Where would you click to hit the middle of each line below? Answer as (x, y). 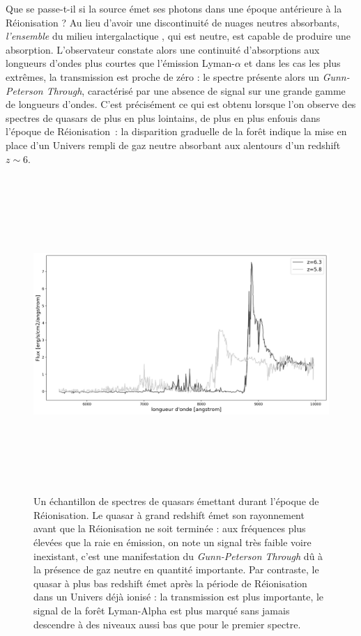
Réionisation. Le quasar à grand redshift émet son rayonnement (169, 514)
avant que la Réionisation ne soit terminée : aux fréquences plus (170, 528)
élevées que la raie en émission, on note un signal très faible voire (172, 542)
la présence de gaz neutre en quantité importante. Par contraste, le (176, 569)
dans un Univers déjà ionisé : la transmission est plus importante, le (179, 597)
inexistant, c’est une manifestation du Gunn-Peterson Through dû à (178, 556)
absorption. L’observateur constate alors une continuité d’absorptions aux (163, 49)
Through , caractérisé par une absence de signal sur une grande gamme (196, 90)
